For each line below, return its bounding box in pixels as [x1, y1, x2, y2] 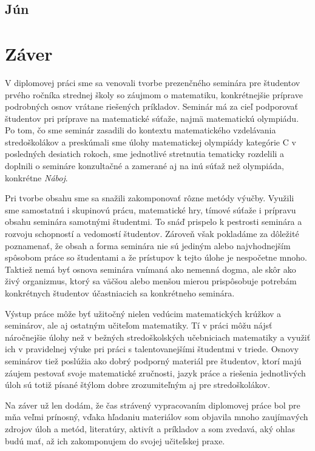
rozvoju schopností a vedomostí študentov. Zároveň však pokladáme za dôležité [5, 227, 299, 240]
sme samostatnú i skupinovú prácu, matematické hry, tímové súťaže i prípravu [5, 203, 296, 216]
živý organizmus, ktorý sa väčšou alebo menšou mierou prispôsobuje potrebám [5, 275, 297, 287]
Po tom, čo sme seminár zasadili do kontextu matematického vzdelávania [5, 124, 276, 136]
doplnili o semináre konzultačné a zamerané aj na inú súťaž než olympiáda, [5, 159, 284, 172]
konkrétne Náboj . [5, 171, 68, 184]
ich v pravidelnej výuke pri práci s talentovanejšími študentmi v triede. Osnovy [5, 342, 299, 355]
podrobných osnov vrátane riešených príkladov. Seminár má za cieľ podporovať [5, 100, 299, 113]
